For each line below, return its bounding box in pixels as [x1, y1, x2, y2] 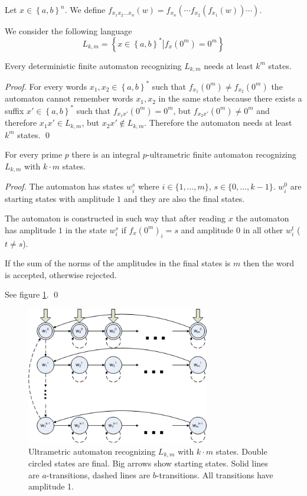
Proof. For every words [5, 80, 87, 92]
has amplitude [5, 223, 56, 236]
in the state [65, 223, 107, 236]
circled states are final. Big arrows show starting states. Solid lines [28, 457, 268, 469]
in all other [243, 223, 283, 236]
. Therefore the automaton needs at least [144, 116, 292, 129]
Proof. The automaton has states [5, 180, 124, 192]
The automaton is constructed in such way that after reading [5, 212, 226, 224]
